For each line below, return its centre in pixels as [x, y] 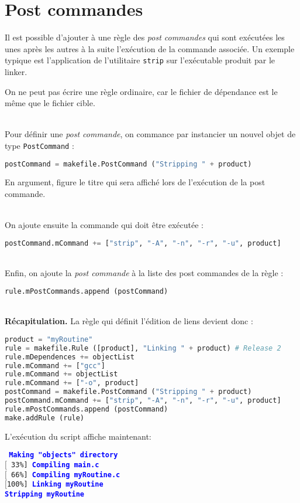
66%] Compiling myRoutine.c [66, 475]
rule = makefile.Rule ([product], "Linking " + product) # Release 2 [143, 348]
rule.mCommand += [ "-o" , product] [72, 383]
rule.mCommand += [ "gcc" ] [55, 366]
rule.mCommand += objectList [61, 374]
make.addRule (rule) [45, 418]
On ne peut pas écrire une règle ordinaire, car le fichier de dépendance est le [141, 91]
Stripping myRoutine [45, 494]
